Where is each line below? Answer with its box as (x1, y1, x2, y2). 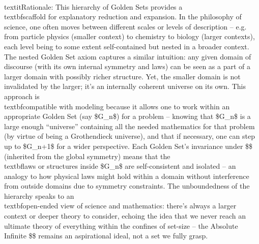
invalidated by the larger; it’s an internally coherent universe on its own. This (4, 81, 246, 91)
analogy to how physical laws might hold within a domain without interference (4, 170, 249, 181)
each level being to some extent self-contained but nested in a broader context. (4, 41, 249, 51)
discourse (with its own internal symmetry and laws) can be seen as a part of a (4, 61, 251, 72)
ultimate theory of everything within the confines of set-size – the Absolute (4, 220, 238, 231)
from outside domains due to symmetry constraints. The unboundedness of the (4, 180, 250, 191)
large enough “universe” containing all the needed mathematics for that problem (4, 120, 255, 131)
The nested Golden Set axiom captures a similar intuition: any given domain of (4, 51, 251, 62)
